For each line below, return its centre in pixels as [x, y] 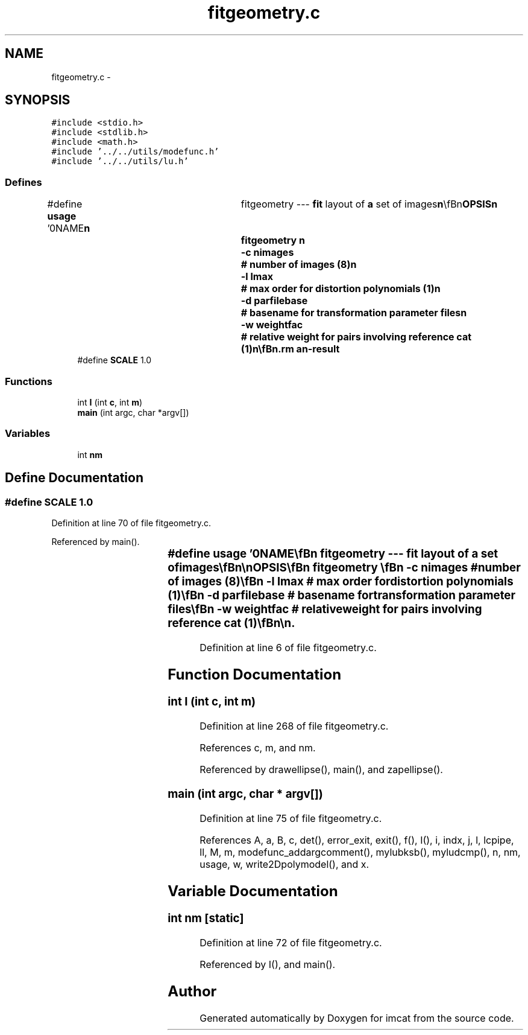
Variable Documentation [253, 891]
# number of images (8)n [299, 265]
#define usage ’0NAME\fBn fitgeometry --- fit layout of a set [333, 553]
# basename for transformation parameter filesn [354, 313]
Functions [29, 381]
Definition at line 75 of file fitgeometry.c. [291, 818]
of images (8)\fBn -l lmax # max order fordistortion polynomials [341, 581]
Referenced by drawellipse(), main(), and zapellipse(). [321, 770]
